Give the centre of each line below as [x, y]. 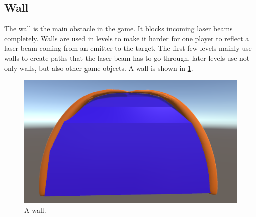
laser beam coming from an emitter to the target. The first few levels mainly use [128, 48]
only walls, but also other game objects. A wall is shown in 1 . [99, 68]
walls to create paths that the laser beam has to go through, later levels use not [127, 58]
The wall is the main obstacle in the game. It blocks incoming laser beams [118, 28]
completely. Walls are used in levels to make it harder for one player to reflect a [127, 38]
